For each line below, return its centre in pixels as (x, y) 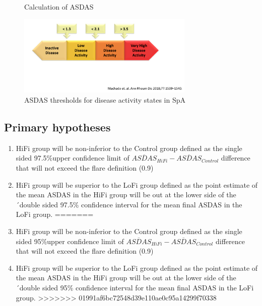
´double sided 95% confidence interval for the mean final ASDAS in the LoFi (135, 287)
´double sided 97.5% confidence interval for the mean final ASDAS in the (129, 204)
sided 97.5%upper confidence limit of (73, 158)
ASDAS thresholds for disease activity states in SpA (105, 100)
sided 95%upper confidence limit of (70, 241)
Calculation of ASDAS (59, 7)
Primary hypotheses (57, 127)
